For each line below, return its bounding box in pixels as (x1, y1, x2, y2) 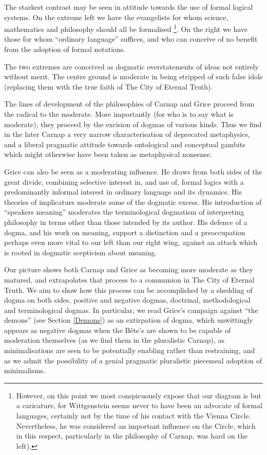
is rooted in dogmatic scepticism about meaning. (4, 247, 157, 257)
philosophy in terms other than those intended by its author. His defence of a (4, 216, 247, 227)
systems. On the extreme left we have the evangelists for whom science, (4, 11, 228, 22)
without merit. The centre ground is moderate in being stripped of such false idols (4, 71, 263, 82)
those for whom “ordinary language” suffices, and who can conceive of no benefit (4, 33, 258, 44)
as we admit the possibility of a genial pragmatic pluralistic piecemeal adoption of (4, 355, 262, 365)
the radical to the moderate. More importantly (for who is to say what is (4, 109, 234, 119)
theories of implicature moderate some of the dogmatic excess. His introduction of (4, 196, 262, 207)
